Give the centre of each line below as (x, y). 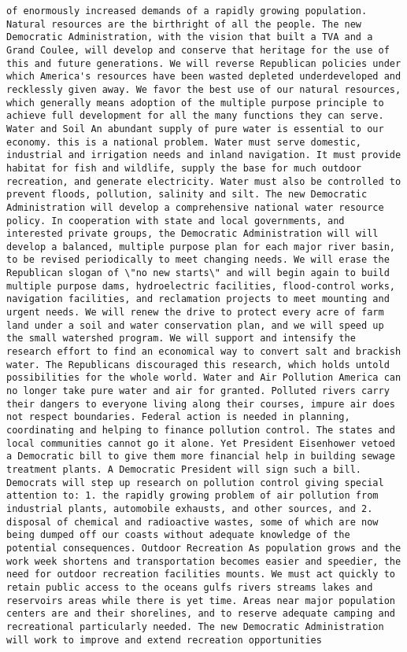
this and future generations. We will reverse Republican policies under (204, 63)
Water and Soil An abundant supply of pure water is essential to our (195, 129)
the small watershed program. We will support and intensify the (181, 339)
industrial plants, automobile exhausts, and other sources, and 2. (190, 508)
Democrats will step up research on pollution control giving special (195, 483)
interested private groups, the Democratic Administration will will (192, 234)
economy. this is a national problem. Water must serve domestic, (184, 142)
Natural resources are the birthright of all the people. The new (184, 24)
